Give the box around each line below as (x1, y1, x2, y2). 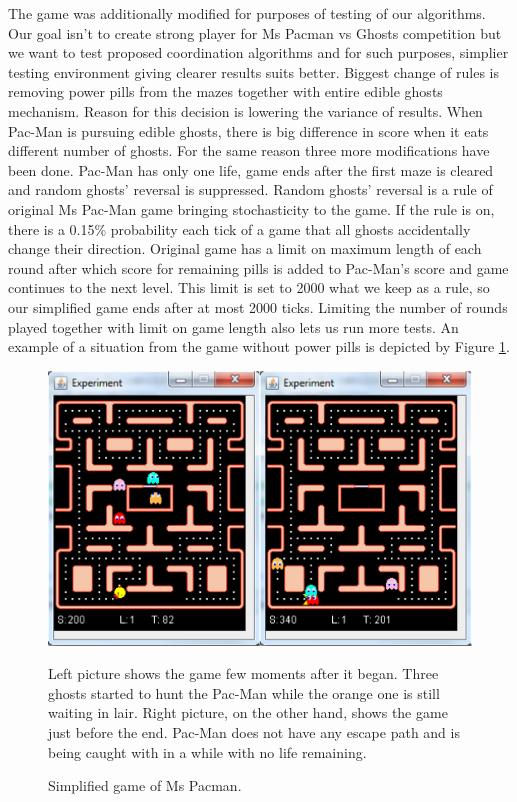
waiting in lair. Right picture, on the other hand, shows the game (48, 702, 448, 723)
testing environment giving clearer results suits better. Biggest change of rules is (8, 61, 500, 82)
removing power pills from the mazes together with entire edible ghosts (8, 81, 443, 102)
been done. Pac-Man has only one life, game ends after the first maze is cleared (8, 159, 494, 180)
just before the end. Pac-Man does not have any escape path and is (48, 722, 460, 742)
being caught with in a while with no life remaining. (48, 741, 367, 762)
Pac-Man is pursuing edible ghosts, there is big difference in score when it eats (8, 120, 489, 141)
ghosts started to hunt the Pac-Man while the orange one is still (48, 682, 440, 703)
